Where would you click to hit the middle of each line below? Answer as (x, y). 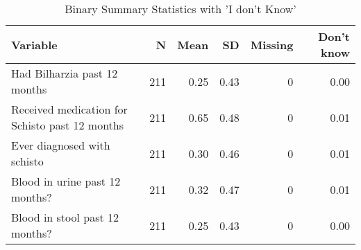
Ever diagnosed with (61, 145)
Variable (34, 44)
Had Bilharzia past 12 (65, 73)
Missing (272, 44)
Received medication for (69, 109)
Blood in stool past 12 (65, 217)
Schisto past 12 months (68, 125)
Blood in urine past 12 (66, 181)
